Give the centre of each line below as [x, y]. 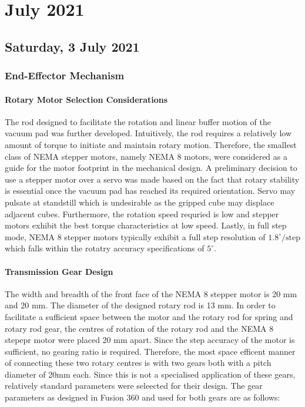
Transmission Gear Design [59, 271]
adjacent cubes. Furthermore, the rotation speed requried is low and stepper [142, 213]
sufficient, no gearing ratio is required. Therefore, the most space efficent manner [150, 351]
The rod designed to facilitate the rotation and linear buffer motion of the [138, 121]
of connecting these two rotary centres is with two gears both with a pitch [138, 363]
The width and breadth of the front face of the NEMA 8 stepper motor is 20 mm [151, 293]
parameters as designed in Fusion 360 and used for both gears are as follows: [143, 397]
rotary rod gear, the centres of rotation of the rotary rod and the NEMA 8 [139, 328]
